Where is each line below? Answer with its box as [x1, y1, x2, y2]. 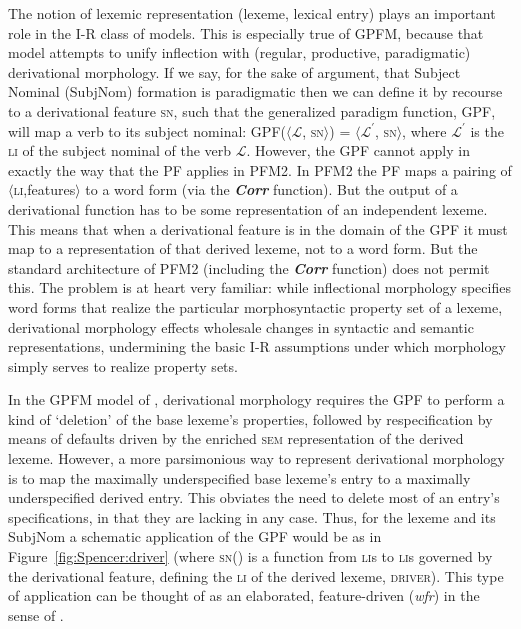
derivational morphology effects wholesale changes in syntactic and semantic [8, 316, 474, 337]
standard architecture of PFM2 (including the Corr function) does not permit [8, 257, 490, 278]
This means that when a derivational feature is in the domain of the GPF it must [8, 218, 508, 239]
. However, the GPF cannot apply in [246, 140, 470, 161]
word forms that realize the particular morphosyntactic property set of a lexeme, [8, 296, 503, 317]
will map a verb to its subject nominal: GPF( [8, 120, 286, 141]
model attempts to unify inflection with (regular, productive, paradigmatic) [8, 42, 471, 63]
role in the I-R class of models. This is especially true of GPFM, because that [8, 22, 484, 43]
